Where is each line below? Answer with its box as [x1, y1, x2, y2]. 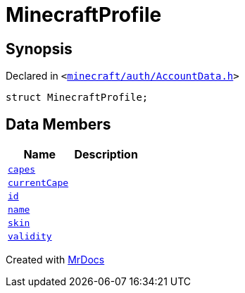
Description [74, 147, 138, 162]
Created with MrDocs [6, 254, 105, 266]
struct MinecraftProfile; [6, 92, 149, 104]
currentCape [8, 177, 69, 189]
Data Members [6, 115, 111, 133]
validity [8, 231, 52, 242]
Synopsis [6, 39, 73, 58]
